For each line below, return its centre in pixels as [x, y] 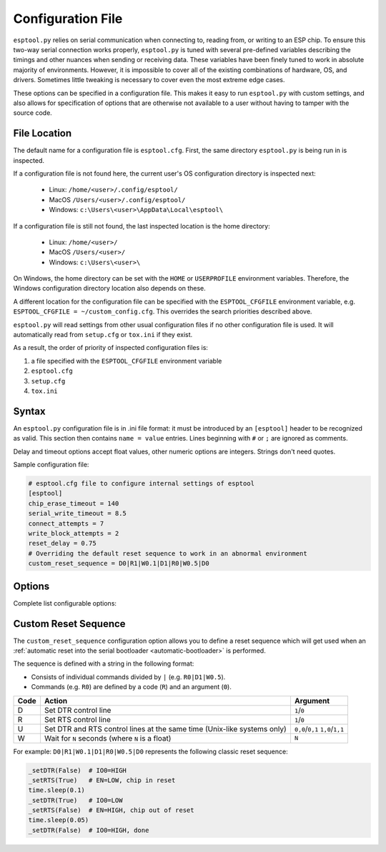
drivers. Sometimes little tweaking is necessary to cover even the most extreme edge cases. [149, 80]
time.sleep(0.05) [59, 820]
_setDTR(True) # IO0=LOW [75, 800]
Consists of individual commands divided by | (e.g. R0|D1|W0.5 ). [128, 677]
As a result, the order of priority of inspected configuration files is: [111, 348]
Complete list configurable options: [65, 603]
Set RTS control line [77, 719]
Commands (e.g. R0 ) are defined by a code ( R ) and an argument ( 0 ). [131, 687]
